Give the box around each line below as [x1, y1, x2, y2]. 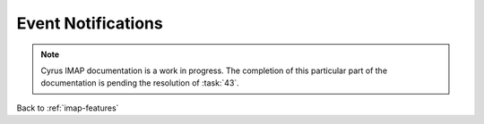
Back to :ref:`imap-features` [16, 103, 119, 113]
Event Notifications [16, 13, 163, 33]
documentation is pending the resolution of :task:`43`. [40, 78, 239, 88]
